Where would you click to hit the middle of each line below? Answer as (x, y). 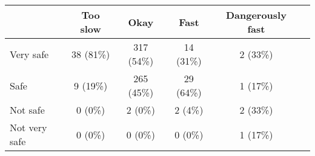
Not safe (27, 110)
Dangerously (256, 15)
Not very (28, 127)
